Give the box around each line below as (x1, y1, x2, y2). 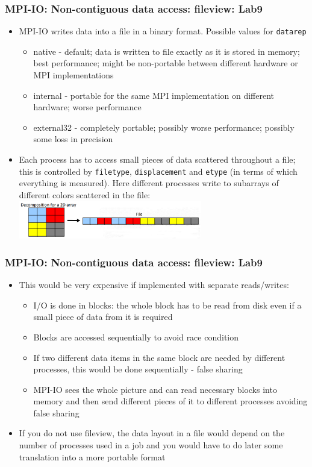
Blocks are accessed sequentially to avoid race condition (33, 330, 239, 343)
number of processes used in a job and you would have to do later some (19, 439, 283, 451)
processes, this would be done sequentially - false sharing (33, 363, 243, 375)
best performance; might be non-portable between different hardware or (33, 57, 298, 69)
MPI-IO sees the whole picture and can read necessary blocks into (33, 383, 277, 395)
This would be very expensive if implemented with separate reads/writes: (19, 278, 289, 291)
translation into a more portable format (19, 450, 166, 463)
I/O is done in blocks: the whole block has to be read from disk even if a (33, 298, 302, 311)
